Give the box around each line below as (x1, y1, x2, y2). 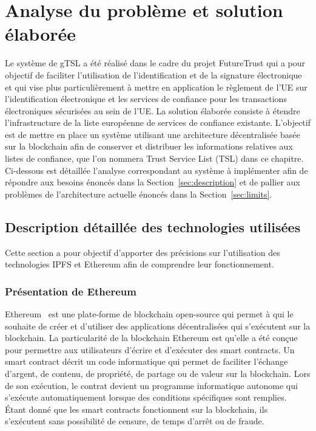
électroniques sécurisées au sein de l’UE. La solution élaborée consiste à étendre (5, 104, 300, 117)
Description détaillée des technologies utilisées (5, 217, 301, 236)
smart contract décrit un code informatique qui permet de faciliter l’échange (5, 355, 288, 368)
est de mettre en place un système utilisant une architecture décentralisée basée (5, 128, 300, 140)
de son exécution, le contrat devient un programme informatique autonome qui (5, 379, 298, 391)
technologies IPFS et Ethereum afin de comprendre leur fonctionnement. (5, 258, 274, 271)
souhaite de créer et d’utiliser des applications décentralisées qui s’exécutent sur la (5, 319, 311, 332)
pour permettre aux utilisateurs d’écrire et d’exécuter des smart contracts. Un (5, 343, 295, 356)
